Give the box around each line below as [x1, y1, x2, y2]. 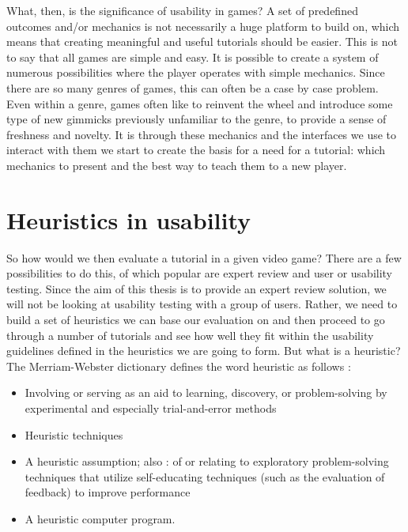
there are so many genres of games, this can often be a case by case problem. [6, 79, 379, 96]
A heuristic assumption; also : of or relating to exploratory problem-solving [25, 453, 389, 470]
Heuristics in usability [6, 203, 251, 236]
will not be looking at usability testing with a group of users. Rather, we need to [6, 296, 398, 312]
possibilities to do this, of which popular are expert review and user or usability [6, 265, 393, 281]
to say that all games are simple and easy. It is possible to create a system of [6, 48, 379, 65]
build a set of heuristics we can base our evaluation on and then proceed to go [6, 311, 385, 328]
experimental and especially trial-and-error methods [25, 400, 277, 416]
